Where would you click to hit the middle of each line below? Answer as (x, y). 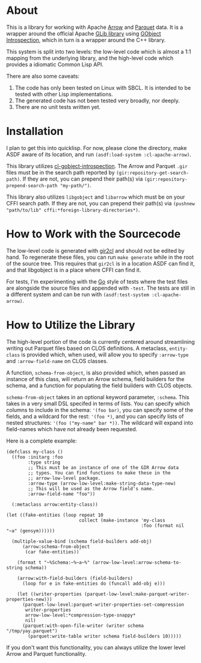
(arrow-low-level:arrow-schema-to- (137, 562)
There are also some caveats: (43, 76)
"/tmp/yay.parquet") (32, 631)
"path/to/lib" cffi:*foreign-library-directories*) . (73, 210)
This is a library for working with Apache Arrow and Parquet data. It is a (95, 27)
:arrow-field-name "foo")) (62, 494)
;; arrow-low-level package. (64, 478)
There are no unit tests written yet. (58, 107)
